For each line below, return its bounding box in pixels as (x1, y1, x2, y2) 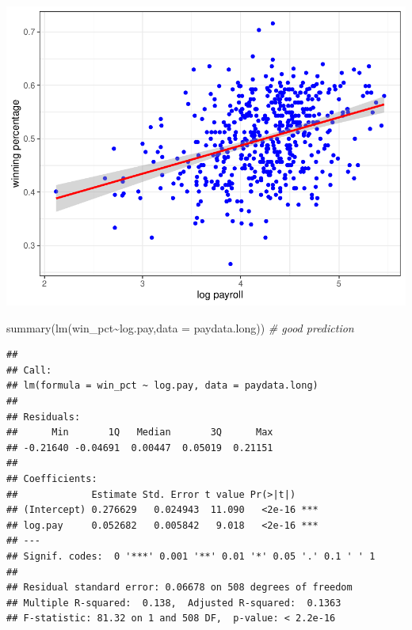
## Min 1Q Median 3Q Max (6, 427, 273, 438)
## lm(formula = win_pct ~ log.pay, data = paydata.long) (6, 380, 319, 392)
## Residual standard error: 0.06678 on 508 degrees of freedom (6, 582, 353, 594)
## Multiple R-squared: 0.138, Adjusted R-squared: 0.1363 (6, 597, 341, 609)
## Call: (6, 364, 52, 376)
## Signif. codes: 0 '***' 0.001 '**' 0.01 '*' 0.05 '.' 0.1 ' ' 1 (6, 550, 376, 562)
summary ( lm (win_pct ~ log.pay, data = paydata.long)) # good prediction (6, 319, 354, 336)
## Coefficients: (6, 472, 97, 484)
